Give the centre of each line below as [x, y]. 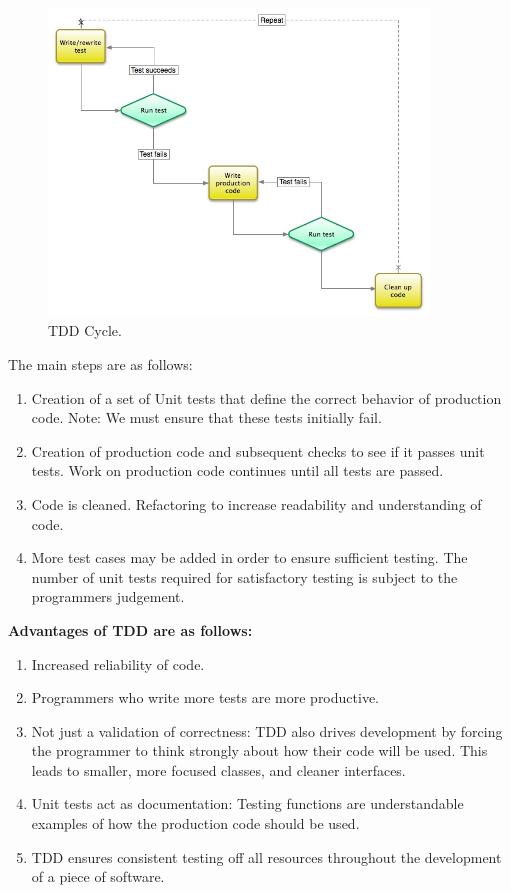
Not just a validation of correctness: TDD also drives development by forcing [267, 730]
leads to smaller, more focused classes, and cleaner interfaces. [218, 769]
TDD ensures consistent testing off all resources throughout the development [266, 856]
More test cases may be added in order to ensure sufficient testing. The [249, 557]
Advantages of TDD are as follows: [130, 629]
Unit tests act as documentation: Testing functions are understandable [247, 803]
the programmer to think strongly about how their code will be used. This [259, 750]
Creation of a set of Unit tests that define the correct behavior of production [266, 397]
